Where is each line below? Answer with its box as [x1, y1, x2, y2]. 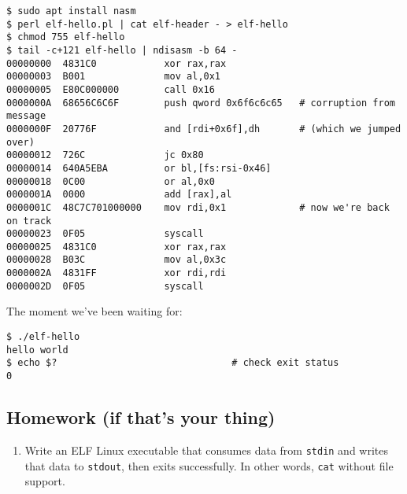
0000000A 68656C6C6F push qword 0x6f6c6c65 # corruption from [6, 97, 395, 109]
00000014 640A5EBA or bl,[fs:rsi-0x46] [6, 162, 272, 174]
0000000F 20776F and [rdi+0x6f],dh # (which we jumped [6, 123, 401, 135]
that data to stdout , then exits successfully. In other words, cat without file [24, 457, 394, 474]
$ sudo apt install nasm [6, 6, 136, 17]
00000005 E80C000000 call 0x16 [6, 83, 215, 95]
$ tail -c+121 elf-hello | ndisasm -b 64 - [6, 44, 238, 56]
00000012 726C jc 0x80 [6, 149, 204, 161]
